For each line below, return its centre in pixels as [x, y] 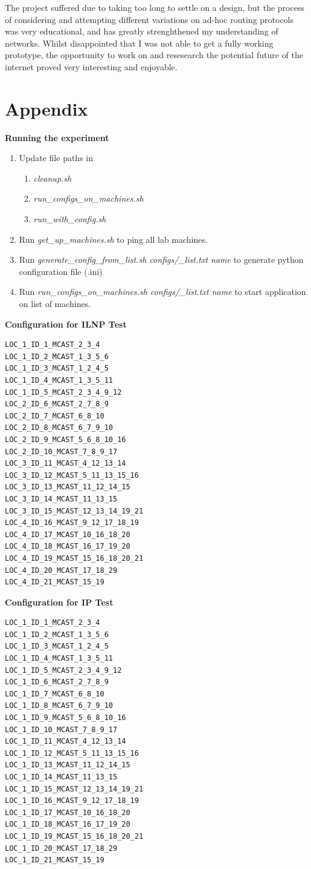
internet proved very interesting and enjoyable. [91, 66]
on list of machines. [55, 304]
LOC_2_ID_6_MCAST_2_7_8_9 [57, 404]
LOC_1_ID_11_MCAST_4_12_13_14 [66, 742]
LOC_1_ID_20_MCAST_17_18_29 [61, 848]
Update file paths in [56, 158]
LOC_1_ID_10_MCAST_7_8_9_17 [61, 729]
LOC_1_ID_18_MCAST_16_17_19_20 [68, 824]
